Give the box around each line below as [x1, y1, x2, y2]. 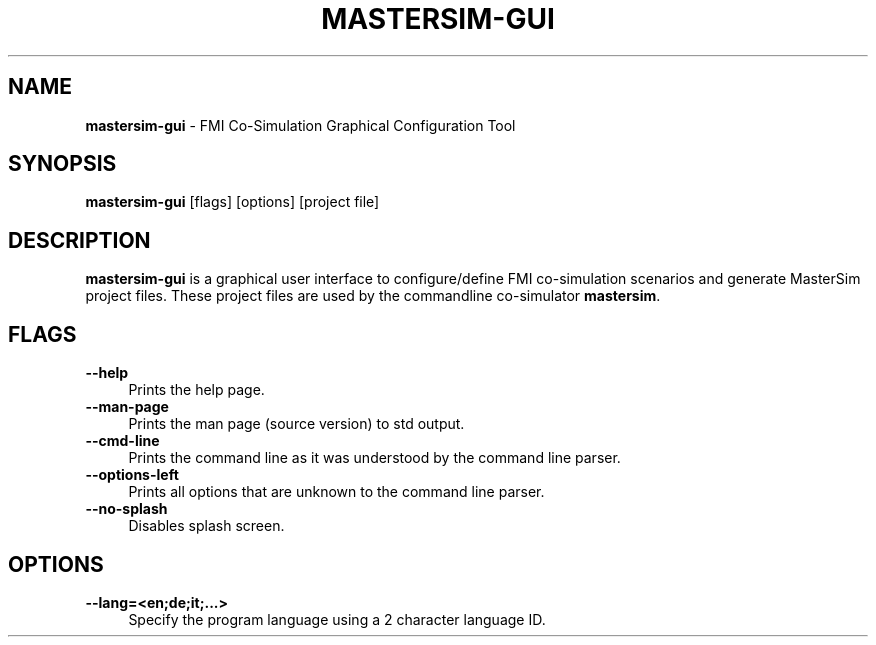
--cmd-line [85, 432, 160, 450]
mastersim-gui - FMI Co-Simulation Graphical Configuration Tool [85, 116, 516, 134]
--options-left [85, 466, 179, 484]
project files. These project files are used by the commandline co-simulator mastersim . [85, 287, 661, 305]
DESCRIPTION [8, 227, 151, 253]
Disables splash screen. [128, 517, 285, 535]
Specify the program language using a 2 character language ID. [128, 610, 546, 628]
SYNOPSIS [8, 151, 117, 177]
